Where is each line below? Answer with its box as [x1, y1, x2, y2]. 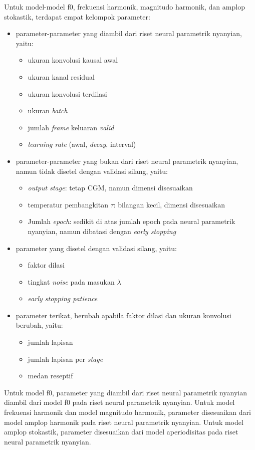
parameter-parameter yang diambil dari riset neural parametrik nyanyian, [16, 28, 242, 39]
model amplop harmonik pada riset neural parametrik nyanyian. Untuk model [4, 416, 243, 427]
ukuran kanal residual [28, 71, 95, 82]
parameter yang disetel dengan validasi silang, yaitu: [16, 243, 177, 253]
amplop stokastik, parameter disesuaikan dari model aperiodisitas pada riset [4, 426, 238, 437]
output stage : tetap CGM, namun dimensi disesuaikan [28, 182, 193, 193]
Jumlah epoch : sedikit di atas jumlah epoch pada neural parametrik [28, 216, 235, 227]
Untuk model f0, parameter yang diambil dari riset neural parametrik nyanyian [4, 387, 247, 397]
